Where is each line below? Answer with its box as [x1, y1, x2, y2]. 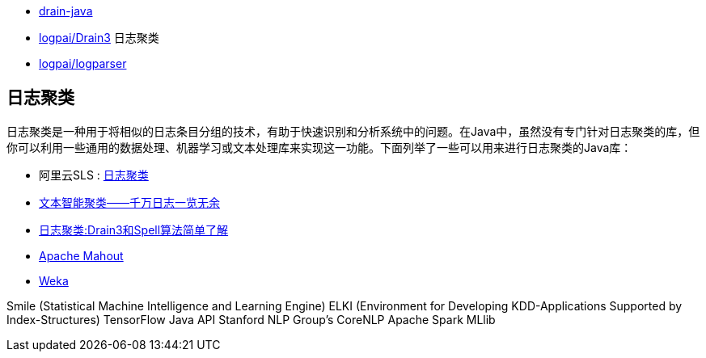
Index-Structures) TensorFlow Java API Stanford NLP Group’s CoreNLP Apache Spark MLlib [6, 312, 496, 326]
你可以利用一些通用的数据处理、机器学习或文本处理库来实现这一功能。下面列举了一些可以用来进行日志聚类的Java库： [6, 140, 632, 154]
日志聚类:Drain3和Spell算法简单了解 [39, 222, 229, 237]
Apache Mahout [39, 248, 124, 263]
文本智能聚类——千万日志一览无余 [39, 195, 220, 209]
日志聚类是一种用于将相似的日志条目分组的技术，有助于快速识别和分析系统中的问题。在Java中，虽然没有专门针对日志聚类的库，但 [6, 124, 700, 138]
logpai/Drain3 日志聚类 [39, 31, 159, 44]
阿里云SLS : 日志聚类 [39, 167, 149, 182]
